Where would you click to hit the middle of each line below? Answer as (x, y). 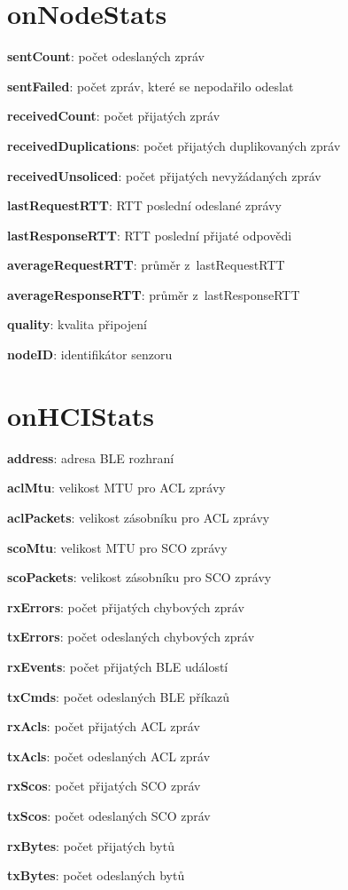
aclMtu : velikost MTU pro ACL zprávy (116, 488)
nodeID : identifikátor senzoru (90, 354)
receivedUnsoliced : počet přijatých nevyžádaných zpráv (164, 175)
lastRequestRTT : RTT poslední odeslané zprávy (144, 205)
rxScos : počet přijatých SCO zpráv (104, 786)
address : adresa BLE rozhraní (91, 457)
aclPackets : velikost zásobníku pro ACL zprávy (139, 517)
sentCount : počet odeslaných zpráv (106, 56)
